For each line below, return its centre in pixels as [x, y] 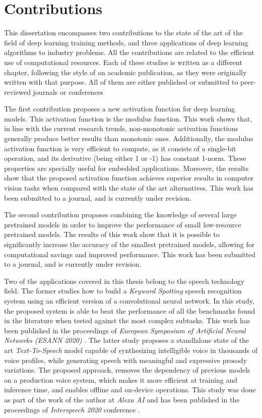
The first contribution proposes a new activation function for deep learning [120, 109]
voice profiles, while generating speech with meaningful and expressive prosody [125, 360]
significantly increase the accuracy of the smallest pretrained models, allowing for [129, 244]
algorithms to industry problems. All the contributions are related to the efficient [129, 52]
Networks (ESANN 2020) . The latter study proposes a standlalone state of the [127, 340]
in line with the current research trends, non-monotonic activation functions [121, 128]
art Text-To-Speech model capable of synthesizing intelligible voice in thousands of [131, 350]
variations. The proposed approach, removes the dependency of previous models [127, 370]
